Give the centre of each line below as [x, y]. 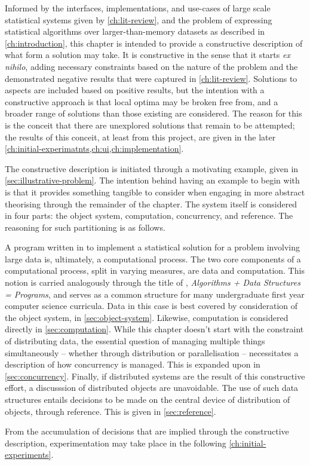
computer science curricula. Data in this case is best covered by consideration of [151, 306]
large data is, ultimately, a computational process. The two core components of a [153, 258]
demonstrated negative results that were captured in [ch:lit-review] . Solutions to [151, 78]
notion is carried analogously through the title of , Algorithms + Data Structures [153, 282]
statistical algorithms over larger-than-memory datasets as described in [135, 31]
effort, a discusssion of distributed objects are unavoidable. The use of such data [152, 388]
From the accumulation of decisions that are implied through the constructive [147, 431]
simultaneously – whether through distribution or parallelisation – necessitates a [152, 352]
